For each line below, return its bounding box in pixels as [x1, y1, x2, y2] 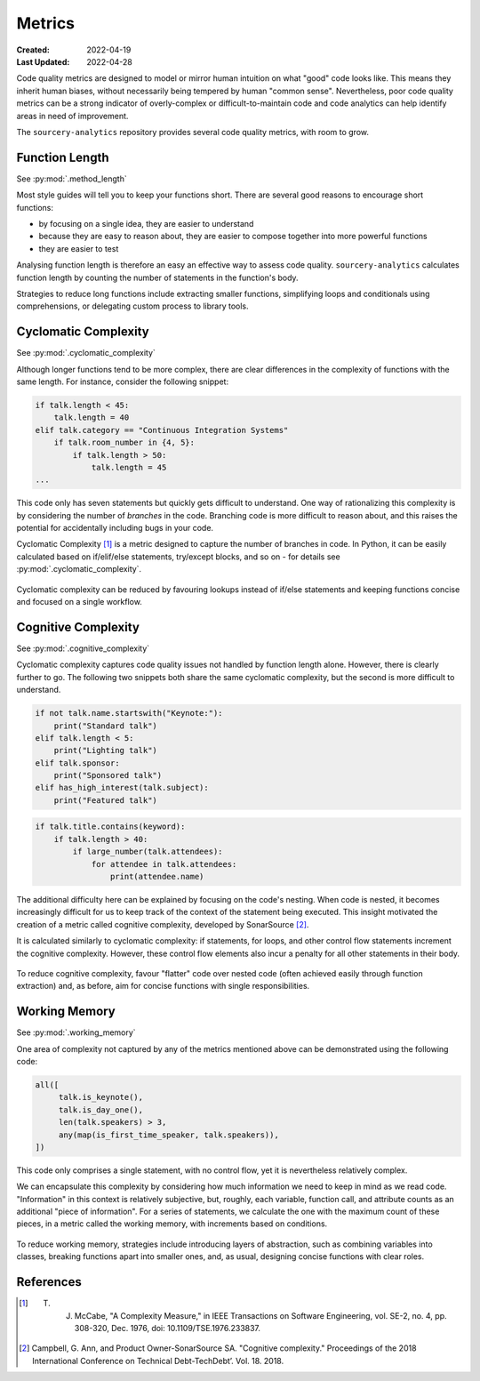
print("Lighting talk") [53, 745, 157, 756]
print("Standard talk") [53, 720, 157, 731]
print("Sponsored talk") [53, 770, 163, 781]
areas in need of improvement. [16, 110, 129, 121]
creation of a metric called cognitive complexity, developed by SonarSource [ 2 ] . [16, 919, 309, 929]
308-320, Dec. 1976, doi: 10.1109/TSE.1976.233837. [74, 1322, 261, 1333]
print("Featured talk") [53, 795, 157, 805]
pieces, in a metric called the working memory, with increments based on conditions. [16, 1218, 328, 1229]
